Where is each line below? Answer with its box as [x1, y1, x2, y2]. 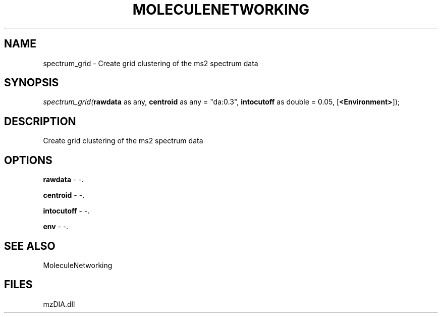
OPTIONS [4, 153, 52, 167]
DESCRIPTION [4, 115, 76, 128]
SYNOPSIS [4, 76, 59, 89]
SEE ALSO [4, 239, 56, 252]
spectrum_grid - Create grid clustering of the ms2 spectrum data [43, 59, 258, 68]
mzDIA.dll [43, 299, 75, 308]
